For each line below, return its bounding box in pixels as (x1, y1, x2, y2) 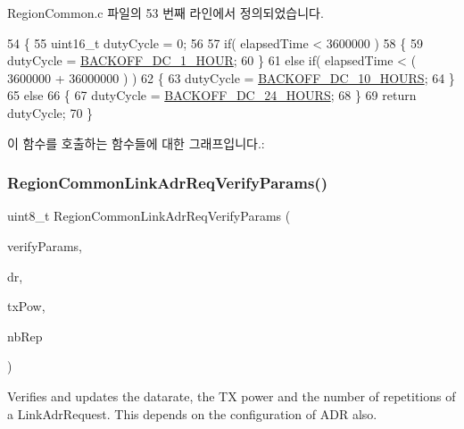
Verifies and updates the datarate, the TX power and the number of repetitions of (7, 386, 456, 405)
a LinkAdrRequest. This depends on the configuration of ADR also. (7, 404, 377, 423)
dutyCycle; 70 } (7, 103, 94, 122)
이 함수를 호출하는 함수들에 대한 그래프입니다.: (7, 133, 265, 152)
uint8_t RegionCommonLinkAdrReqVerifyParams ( (7, 206, 291, 225)
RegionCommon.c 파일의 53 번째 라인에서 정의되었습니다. (7, 4, 324, 21)
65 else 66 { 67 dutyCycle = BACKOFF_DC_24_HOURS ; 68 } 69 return (7, 86, 417, 105)
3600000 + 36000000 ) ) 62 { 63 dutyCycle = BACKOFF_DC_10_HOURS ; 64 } (7, 68, 455, 87)
